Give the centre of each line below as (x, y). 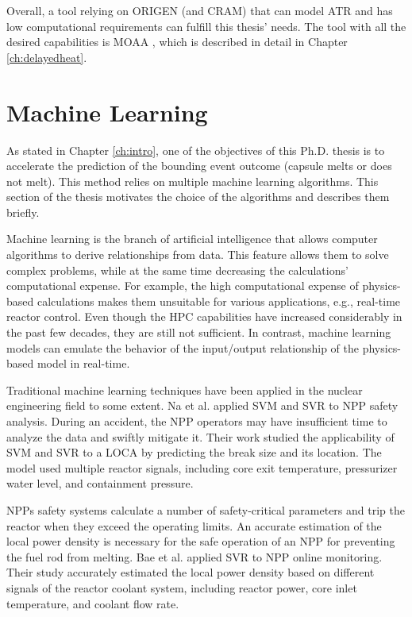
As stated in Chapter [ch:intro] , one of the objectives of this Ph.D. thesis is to (196, 150)
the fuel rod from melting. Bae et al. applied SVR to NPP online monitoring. (194, 556)
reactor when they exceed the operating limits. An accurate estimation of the (194, 525)
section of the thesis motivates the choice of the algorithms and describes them (198, 197)
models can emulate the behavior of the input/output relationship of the (183, 347)
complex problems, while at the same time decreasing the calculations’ (177, 270)
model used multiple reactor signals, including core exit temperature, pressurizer (202, 467)
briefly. (23, 212)
